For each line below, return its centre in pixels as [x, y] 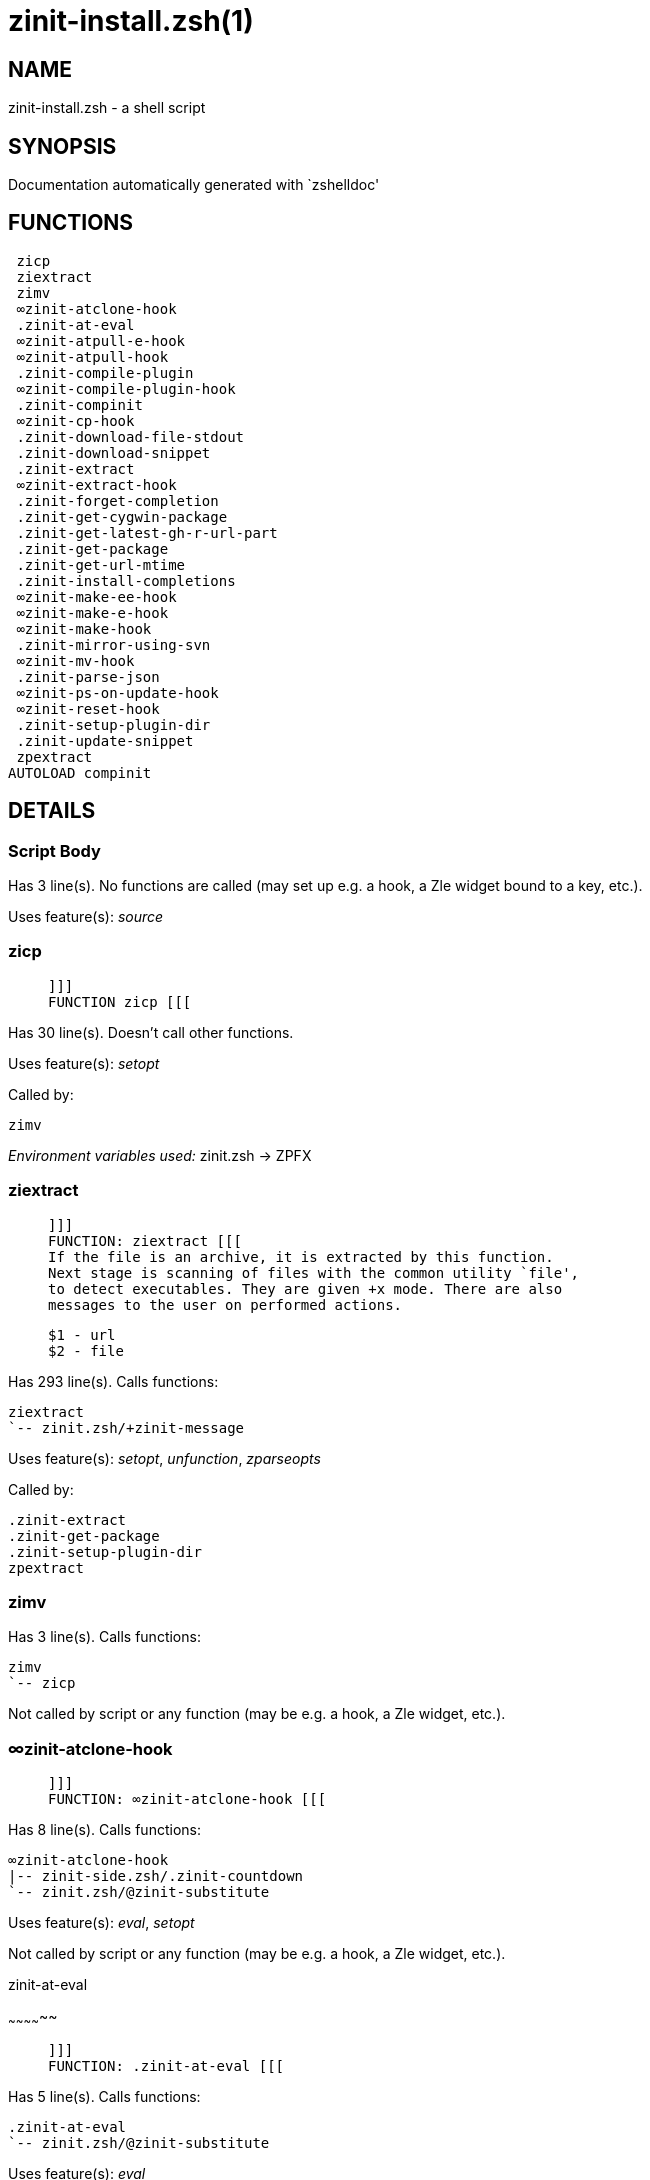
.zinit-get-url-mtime [101, 564]
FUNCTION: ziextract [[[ [145, 1240]
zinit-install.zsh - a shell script [107, 108]
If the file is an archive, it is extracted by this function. [301, 1256]
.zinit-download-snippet [113, 452]
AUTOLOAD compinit [80, 772]
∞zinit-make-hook [84, 628]
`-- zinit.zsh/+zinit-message [126, 1427]
